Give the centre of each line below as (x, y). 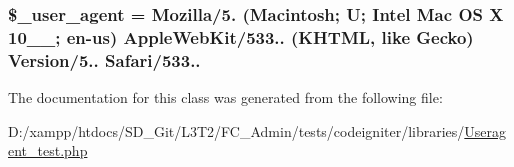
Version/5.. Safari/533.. (104, 59)
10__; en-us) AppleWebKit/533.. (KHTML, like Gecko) (241, 36)
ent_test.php (48, 150)
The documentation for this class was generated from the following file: (225, 97)
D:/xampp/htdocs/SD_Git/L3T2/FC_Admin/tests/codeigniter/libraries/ (236, 130)
